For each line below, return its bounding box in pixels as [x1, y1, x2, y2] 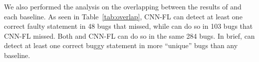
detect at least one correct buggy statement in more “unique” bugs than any [4, 40, 238, 51]
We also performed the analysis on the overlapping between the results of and [4, 1, 242, 11]
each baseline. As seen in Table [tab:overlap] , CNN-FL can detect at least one [4, 11, 243, 21]
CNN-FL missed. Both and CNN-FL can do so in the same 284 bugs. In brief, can [4, 30, 255, 41]
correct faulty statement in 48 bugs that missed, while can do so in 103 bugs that [4, 21, 253, 31]
